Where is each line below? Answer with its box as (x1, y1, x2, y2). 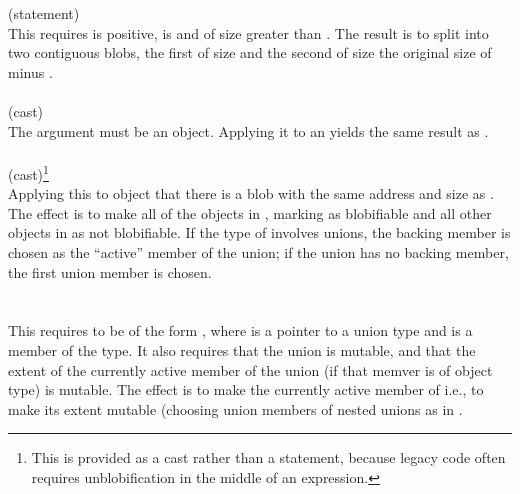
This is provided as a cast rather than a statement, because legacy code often (31, 447, 506, 468)
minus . (8, 61, 53, 82)
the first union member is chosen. (8, 261, 212, 282)
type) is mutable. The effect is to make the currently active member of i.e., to (8, 379, 484, 400)
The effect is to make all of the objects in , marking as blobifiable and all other (8, 202, 492, 223)
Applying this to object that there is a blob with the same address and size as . (8, 183, 494, 204)
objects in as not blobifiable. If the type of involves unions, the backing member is (8, 222, 511, 243)
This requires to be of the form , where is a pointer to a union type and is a (8, 320, 473, 341)
